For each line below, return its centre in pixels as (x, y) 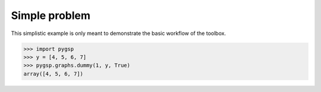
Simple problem (51, 15)
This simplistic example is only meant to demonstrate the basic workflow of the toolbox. (118, 33)
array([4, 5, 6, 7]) (53, 74)
